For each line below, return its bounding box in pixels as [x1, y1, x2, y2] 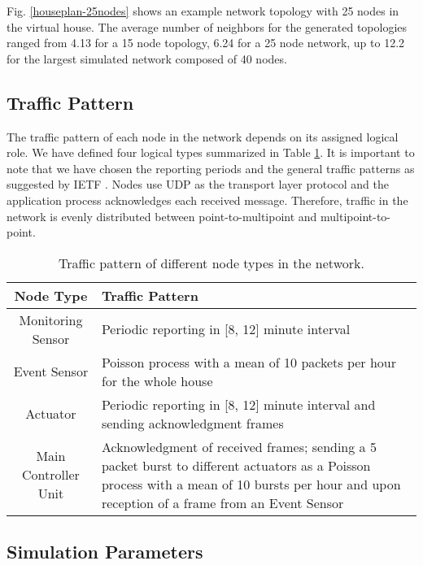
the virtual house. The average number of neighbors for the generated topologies [7, 18, 408, 35]
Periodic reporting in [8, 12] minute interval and [101, 394, 376, 414]
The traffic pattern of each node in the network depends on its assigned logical [7, 128, 399, 145]
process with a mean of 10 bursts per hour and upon [101, 474, 401, 493]
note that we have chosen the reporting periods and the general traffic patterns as [7, 159, 415, 176]
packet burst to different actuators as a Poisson [101, 455, 371, 475]
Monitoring [19, 310, 83, 329]
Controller [22, 465, 80, 485]
